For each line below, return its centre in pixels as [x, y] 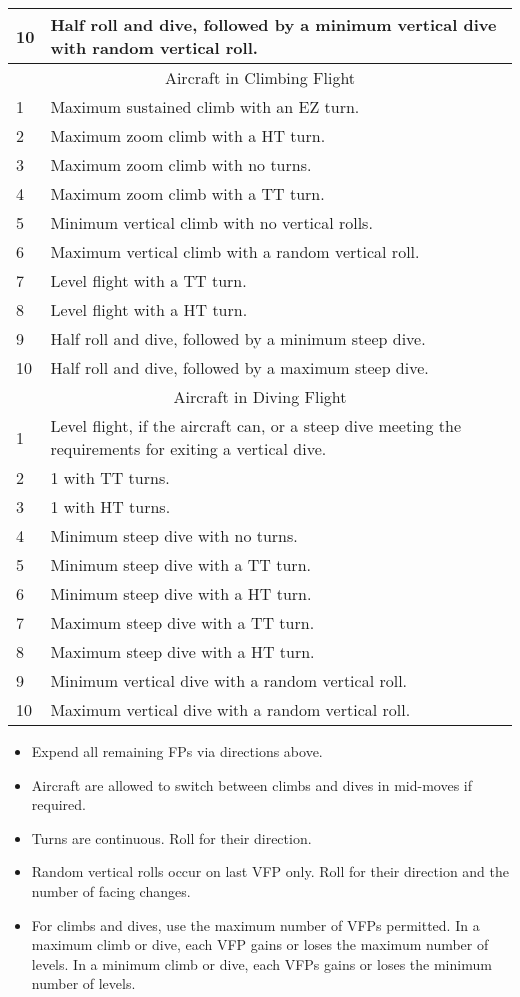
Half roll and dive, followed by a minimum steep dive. [238, 338]
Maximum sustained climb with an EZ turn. [205, 106]
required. [58, 804]
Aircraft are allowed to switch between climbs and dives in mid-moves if [251, 784]
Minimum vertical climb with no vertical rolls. [211, 222]
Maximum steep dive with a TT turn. [182, 622]
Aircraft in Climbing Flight [260, 77]
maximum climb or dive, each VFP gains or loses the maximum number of [260, 944]
